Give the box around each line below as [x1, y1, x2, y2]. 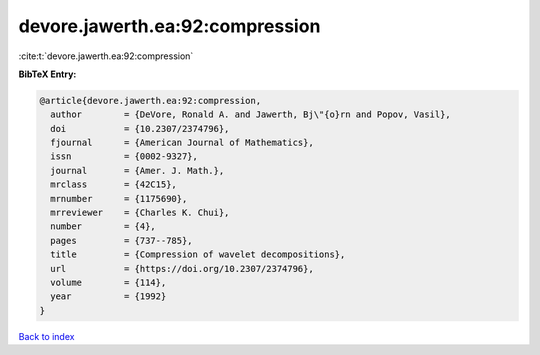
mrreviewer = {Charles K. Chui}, [50, 207, 230, 219]
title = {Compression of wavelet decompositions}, [50, 249, 346, 260]
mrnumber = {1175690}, [50, 193, 188, 204]
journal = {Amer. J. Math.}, [50, 165, 225, 176]
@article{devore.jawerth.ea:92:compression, [39, 95, 262, 106]
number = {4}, [50, 221, 157, 232]
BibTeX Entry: [18, 68, 77, 80]
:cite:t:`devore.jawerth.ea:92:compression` [18, 50, 194, 62]
